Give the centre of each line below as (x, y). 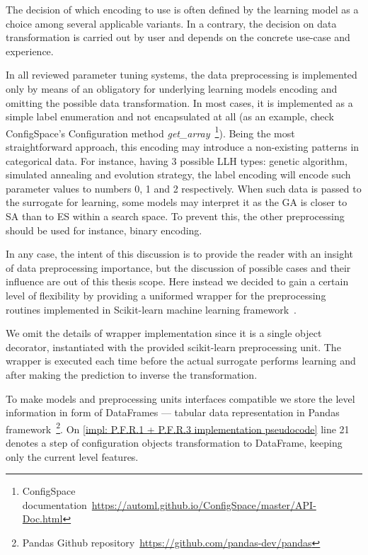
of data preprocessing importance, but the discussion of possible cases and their (178, 267)
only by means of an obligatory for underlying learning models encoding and (172, 88)
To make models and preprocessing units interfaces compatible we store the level (180, 398)
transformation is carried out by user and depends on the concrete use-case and (178, 37)
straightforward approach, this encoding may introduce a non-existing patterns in (183, 147)
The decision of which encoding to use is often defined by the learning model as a (182, 9)
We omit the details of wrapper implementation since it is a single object (164, 333)
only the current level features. (72, 456)
